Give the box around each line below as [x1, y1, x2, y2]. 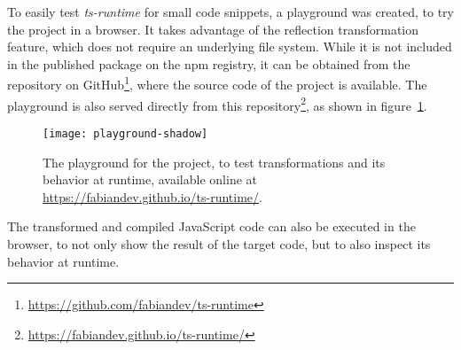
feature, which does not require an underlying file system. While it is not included [7, 37, 452, 56]
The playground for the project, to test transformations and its [43, 152, 386, 171]
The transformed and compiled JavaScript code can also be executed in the [7, 217, 416, 236]
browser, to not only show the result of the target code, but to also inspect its [7, 234, 431, 253]
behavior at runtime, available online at [43, 170, 257, 189]
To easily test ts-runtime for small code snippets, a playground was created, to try [7, 3, 454, 20]
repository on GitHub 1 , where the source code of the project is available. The [7, 73, 427, 94]
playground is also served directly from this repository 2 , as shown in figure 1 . [7, 93, 427, 114]
